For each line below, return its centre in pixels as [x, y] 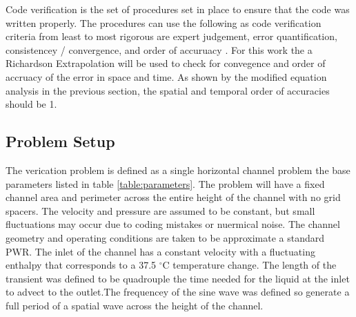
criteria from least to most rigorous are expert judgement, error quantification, [171, 36]
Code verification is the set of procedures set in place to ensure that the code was [178, 9]
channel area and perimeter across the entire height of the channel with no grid [173, 197]
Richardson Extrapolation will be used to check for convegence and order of [166, 63]
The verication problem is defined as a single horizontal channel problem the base [178, 170]
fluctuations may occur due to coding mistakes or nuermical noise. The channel [173, 224]
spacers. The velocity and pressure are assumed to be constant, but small [160, 210]
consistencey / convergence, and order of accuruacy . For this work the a [159, 49]
